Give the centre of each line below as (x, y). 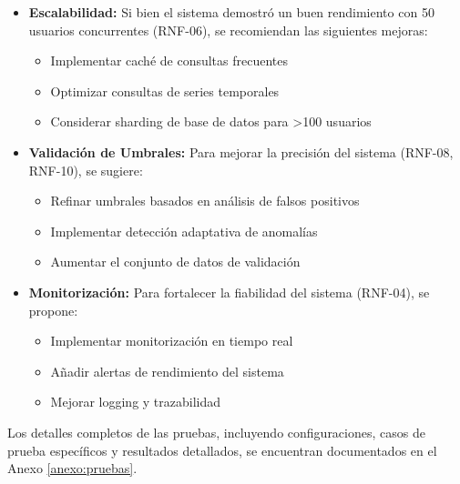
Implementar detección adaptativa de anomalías (184, 231)
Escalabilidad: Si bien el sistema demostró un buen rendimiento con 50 (231, 12)
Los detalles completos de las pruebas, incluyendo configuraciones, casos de (216, 432)
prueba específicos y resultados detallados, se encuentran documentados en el (222, 450)
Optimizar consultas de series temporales (165, 91)
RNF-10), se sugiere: (86, 170)
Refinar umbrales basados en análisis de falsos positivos (205, 201)
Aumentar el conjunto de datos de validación (175, 262)
